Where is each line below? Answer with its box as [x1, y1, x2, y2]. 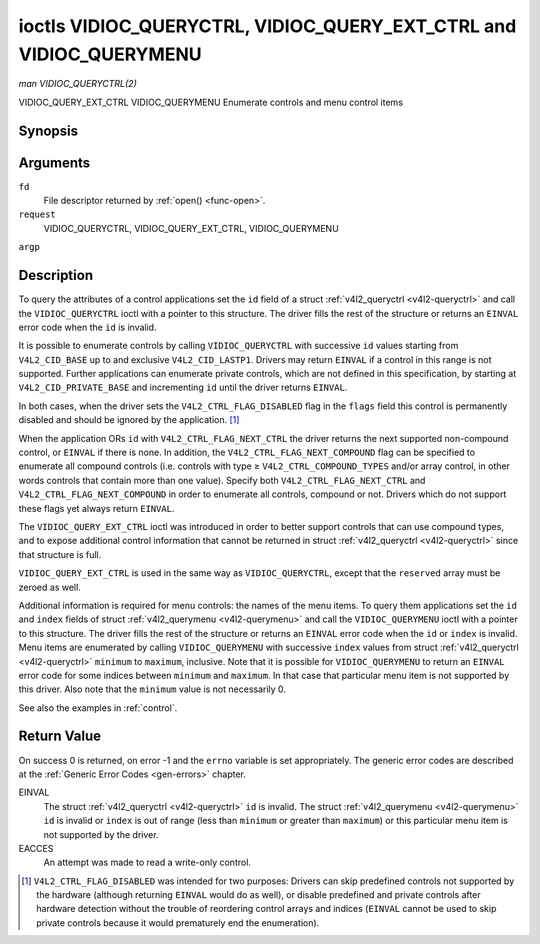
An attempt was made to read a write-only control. [43, 856, 252, 869]
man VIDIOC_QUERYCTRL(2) [18, 78, 137, 90]
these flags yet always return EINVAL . [18, 502, 175, 514]
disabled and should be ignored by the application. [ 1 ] [18, 414, 240, 426]
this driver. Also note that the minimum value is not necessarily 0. [18, 683, 287, 695]
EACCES [18, 842, 54, 854]
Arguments [18, 154, 91, 171]
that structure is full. [18, 548, 102, 560]
